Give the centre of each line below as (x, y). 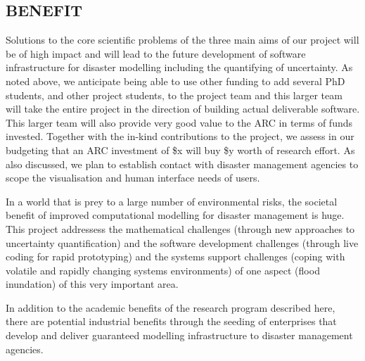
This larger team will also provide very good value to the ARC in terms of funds (179, 122)
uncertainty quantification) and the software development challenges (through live (182, 242)
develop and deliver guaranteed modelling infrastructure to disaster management (179, 335)
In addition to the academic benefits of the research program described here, (171, 307)
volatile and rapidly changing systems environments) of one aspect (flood (163, 270)
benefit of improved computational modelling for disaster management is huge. (175, 215)
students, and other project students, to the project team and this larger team (174, 95)
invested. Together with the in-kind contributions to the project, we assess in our (180, 136)
